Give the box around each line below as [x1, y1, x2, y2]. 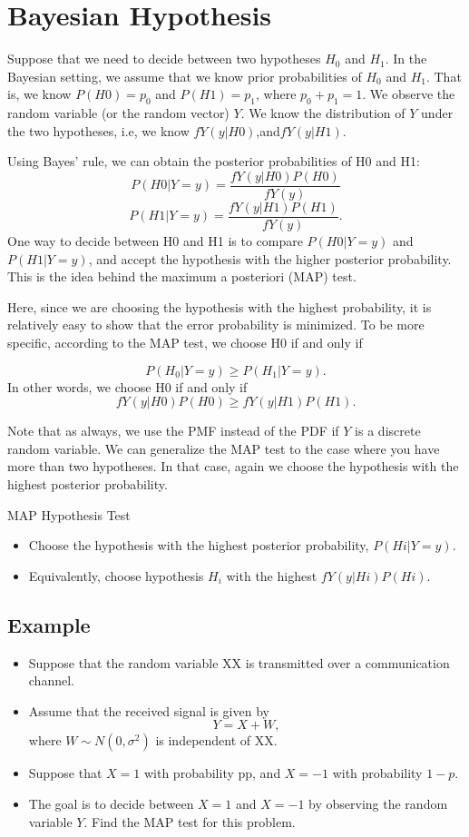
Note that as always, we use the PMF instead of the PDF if [7, 421, 339, 440]
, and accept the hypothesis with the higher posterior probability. [88, 249, 452, 268]
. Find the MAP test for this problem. [83, 812, 296, 831]
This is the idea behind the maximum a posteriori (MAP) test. [7, 267, 357, 286]
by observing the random [308, 793, 448, 812]
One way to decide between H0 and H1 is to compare [7, 231, 303, 251]
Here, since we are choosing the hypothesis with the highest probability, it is [7, 297, 432, 316]
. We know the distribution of [240, 103, 405, 123]
